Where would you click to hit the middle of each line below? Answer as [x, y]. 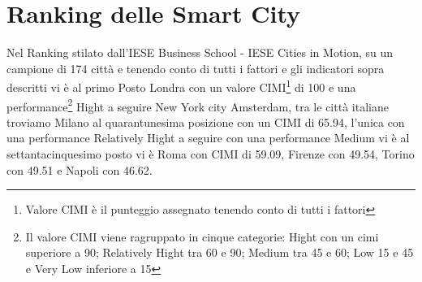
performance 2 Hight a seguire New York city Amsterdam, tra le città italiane [198, 105]
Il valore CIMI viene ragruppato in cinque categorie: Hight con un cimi [202, 236]
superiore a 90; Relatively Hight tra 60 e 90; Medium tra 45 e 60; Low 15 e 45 [220, 252]
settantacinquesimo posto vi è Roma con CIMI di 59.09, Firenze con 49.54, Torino [211, 154]
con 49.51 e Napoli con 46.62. [80, 169]
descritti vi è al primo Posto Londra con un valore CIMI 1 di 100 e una [181, 86]
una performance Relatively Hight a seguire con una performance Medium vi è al [208, 138]
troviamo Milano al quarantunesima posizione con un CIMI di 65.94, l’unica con [206, 121]
